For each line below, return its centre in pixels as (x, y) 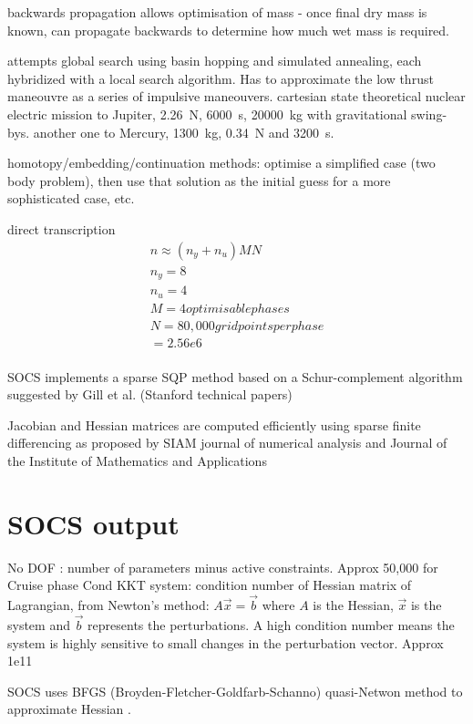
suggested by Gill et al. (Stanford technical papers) (150, 394)
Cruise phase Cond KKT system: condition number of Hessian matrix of (210, 585)
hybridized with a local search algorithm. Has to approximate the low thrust (221, 78)
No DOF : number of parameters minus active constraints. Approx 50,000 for (223, 567)
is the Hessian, (353, 605)
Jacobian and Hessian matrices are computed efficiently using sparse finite (214, 424)
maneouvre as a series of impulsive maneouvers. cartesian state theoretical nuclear (236, 96)
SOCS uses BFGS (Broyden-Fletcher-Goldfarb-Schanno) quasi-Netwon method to (235, 691)
